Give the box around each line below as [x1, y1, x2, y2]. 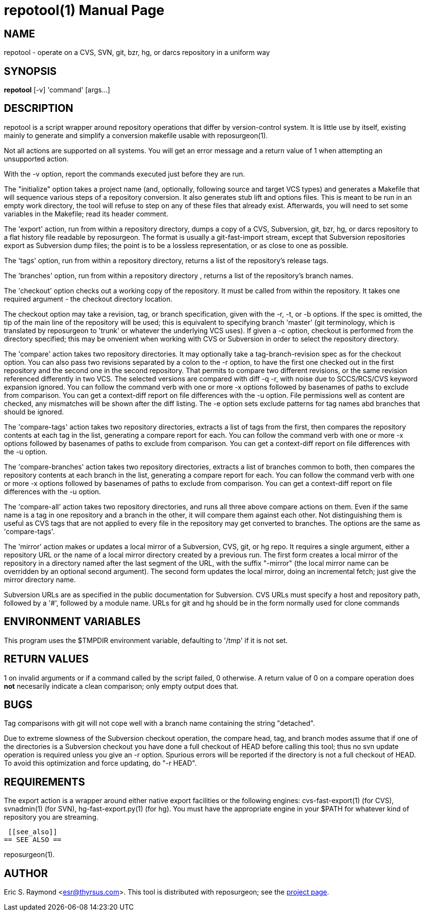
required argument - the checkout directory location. [4, 294, 173, 303]
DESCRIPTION [4, 102, 73, 115]
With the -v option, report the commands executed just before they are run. [4, 169, 245, 178]
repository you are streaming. [4, 813, 98, 822]
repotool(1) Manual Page [4, 2, 165, 18]
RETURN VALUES [4, 653, 89, 665]
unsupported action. [4, 154, 69, 163]
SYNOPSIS [4, 65, 57, 77]
